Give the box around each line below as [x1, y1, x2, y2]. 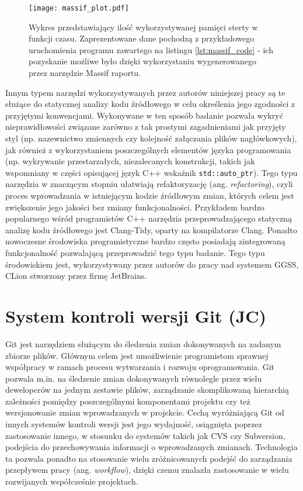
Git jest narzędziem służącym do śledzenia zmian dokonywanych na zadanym [5, 337, 281, 350]
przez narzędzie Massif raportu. [29, 67, 141, 79]
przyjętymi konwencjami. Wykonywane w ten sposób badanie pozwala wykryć [5, 109, 283, 121]
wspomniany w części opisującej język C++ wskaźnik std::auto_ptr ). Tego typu [5, 166, 298, 178]
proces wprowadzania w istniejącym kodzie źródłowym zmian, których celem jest [5, 189, 294, 202]
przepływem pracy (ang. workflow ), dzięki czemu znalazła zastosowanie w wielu [5, 464, 289, 476]
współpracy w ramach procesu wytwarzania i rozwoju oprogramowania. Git [5, 361, 275, 373]
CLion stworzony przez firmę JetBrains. [5, 269, 147, 282]
